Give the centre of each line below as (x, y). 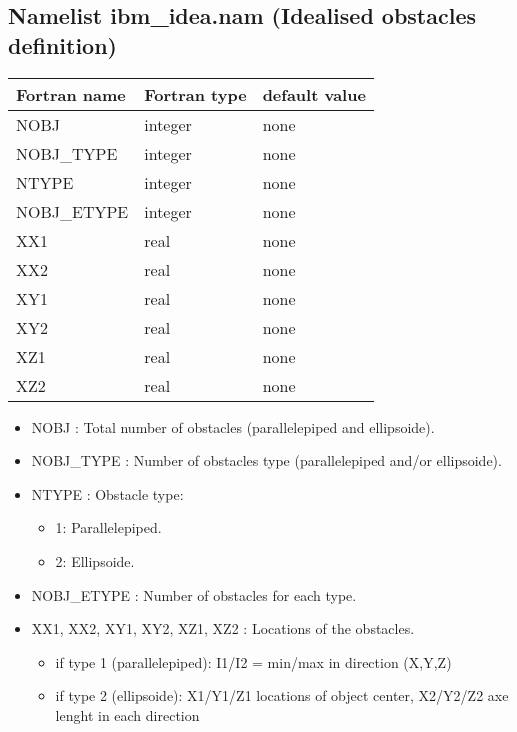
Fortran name (71, 94)
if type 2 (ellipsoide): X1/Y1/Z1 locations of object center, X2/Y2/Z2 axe (282, 695)
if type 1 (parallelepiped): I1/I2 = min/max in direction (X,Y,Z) (253, 661)
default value (314, 94)
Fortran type (195, 94)
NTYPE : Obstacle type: (107, 493)
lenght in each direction (127, 714)
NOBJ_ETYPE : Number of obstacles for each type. (194, 594)
